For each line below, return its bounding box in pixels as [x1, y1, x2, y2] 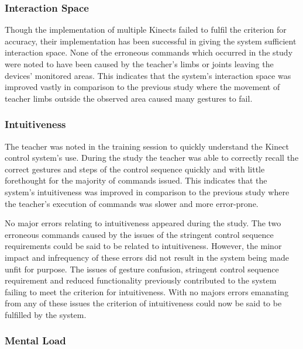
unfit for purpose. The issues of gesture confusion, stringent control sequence [5, 262, 279, 275]
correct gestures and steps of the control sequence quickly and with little [5, 163, 265, 175]
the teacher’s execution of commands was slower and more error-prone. [5, 197, 259, 209]
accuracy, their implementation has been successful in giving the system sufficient [5, 34, 297, 47]
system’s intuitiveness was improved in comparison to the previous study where [5, 185, 290, 198]
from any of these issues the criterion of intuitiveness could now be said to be [5, 297, 282, 309]
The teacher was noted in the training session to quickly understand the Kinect [5, 140, 289, 152]
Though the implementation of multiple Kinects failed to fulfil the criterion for [5, 23, 287, 36]
